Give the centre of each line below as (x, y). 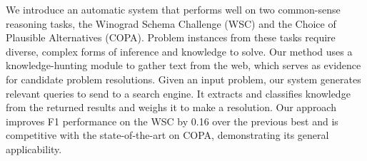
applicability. (34, 149)
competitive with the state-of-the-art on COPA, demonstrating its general (167, 135)
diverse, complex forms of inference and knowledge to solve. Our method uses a (179, 51)
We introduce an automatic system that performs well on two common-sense (173, 9)
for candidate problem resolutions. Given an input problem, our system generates (183, 79)
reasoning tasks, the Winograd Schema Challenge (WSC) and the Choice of (171, 23)
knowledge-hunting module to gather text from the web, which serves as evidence (183, 65)
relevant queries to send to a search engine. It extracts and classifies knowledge (178, 93)
